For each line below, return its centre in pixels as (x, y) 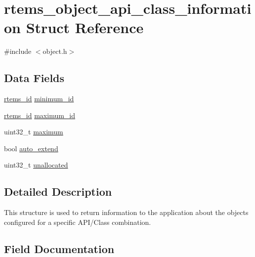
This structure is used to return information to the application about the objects (126, 212)
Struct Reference (85, 27)
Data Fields (34, 78)
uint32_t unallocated (36, 165)
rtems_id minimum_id (39, 99)
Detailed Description (58, 192)
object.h (55, 51)
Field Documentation (59, 248)
